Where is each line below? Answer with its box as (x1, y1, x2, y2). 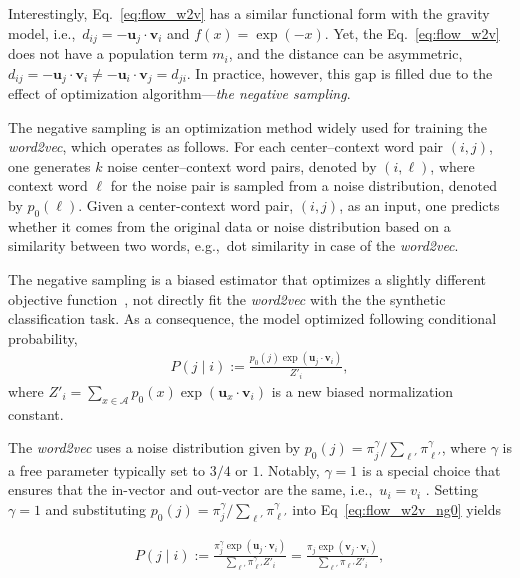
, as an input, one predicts (339, 195, 500, 216)
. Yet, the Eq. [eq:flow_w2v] (324, 22, 500, 43)
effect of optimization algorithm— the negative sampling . (8, 83, 351, 104)
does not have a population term (8, 43, 208, 64)
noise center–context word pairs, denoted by (107, 155, 377, 176)
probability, (8, 327, 78, 348)
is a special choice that (361, 459, 501, 480)
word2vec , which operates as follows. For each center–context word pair (8, 136, 444, 157)
